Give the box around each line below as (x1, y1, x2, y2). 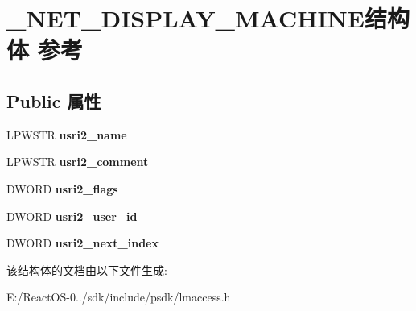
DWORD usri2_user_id (6, 207, 138, 224)
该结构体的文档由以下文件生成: (6, 261, 167, 278)
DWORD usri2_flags (6, 180, 118, 197)
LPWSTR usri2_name (6, 126, 127, 143)
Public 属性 (6, 88, 101, 113)
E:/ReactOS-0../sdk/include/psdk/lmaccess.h (6, 288, 231, 305)
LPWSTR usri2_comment (6, 153, 149, 170)
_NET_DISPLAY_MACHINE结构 (6, 2, 410, 35)
